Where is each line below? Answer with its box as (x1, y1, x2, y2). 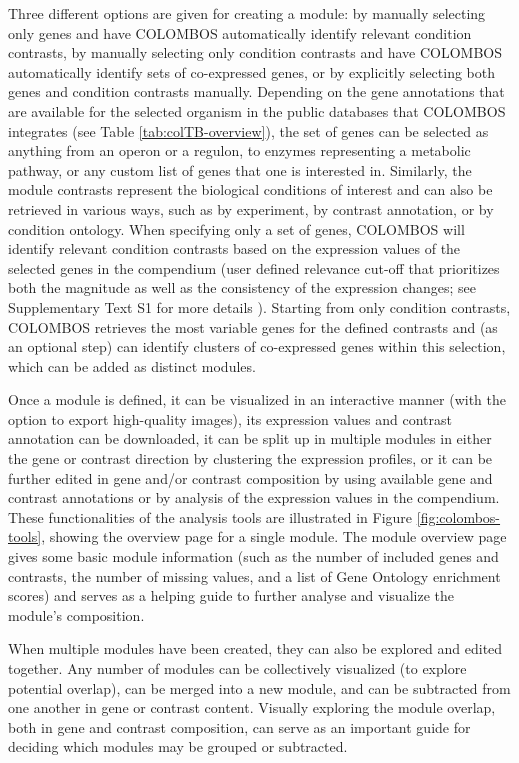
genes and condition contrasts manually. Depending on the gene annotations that (8, 81, 505, 102)
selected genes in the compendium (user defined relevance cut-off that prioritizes (8, 257, 500, 278)
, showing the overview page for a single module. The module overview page (41, 526, 507, 547)
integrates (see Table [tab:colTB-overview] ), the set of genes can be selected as (8, 120, 489, 141)
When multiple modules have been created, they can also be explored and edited (8, 638, 503, 659)
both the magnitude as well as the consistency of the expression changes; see (8, 277, 477, 298)
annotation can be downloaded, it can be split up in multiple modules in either (8, 428, 492, 449)
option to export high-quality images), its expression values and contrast (8, 408, 452, 429)
